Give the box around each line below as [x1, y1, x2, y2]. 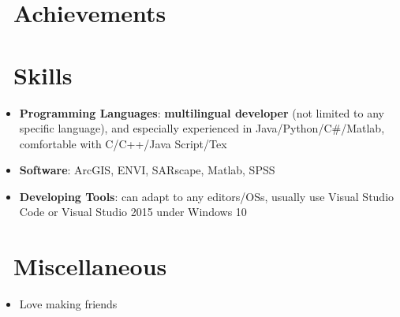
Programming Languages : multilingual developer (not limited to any [19, 104, 384, 121]
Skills [13, 58, 73, 91]
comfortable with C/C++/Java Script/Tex [19, 135, 227, 151]
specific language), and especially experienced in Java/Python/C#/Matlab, [19, 120, 385, 136]
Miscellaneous [13, 250, 167, 282]
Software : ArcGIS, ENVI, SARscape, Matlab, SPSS [19, 162, 275, 178]
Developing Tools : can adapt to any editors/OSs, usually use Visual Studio [19, 188, 394, 204]
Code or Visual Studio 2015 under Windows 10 [19, 203, 247, 220]
